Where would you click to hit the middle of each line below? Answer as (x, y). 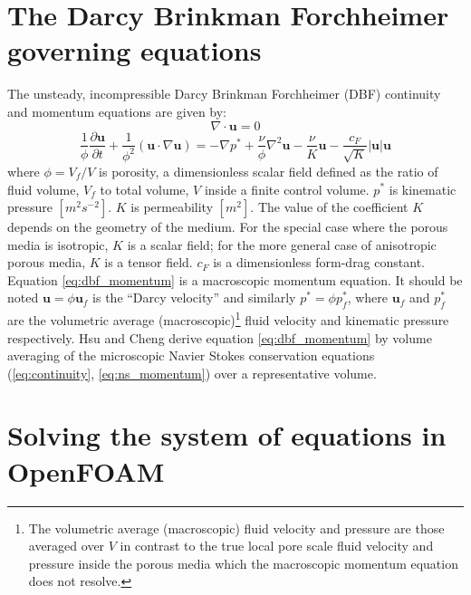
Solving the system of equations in (227, 435)
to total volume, (144, 189)
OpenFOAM (86, 470)
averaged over (67, 546)
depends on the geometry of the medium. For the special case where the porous (228, 227)
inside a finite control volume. (287, 189)
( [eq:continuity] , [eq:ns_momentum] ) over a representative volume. (192, 373)
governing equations (135, 50)
